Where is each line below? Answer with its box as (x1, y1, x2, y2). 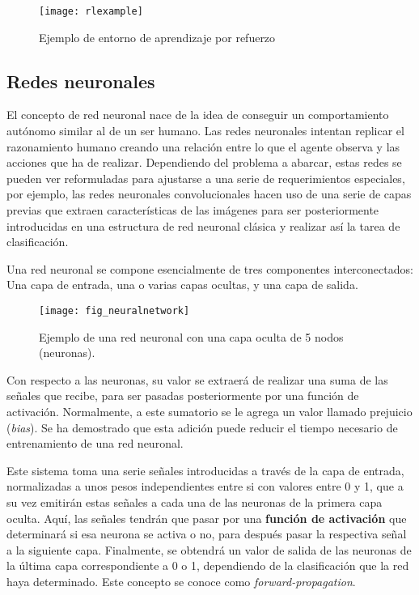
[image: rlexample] (39, 6, 143, 17)
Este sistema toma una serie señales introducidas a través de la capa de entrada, (6, 461, 404, 478)
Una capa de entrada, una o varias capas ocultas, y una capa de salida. (6, 276, 358, 293)
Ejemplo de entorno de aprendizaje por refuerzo (39, 28, 276, 45)
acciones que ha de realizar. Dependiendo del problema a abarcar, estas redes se (6, 154, 402, 171)
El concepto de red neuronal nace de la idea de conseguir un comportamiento (6, 106, 389, 123)
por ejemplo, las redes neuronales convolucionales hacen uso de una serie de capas (6, 185, 412, 202)
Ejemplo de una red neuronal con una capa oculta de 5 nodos (39, 328, 344, 345)
